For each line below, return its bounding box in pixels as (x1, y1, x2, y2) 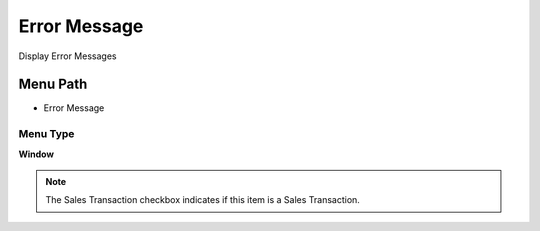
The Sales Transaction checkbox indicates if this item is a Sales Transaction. (45, 194, 360, 206)
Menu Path (18, 76, 88, 93)
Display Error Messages (18, 50, 117, 62)
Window (18, 148, 55, 160)
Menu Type (18, 127, 75, 141)
